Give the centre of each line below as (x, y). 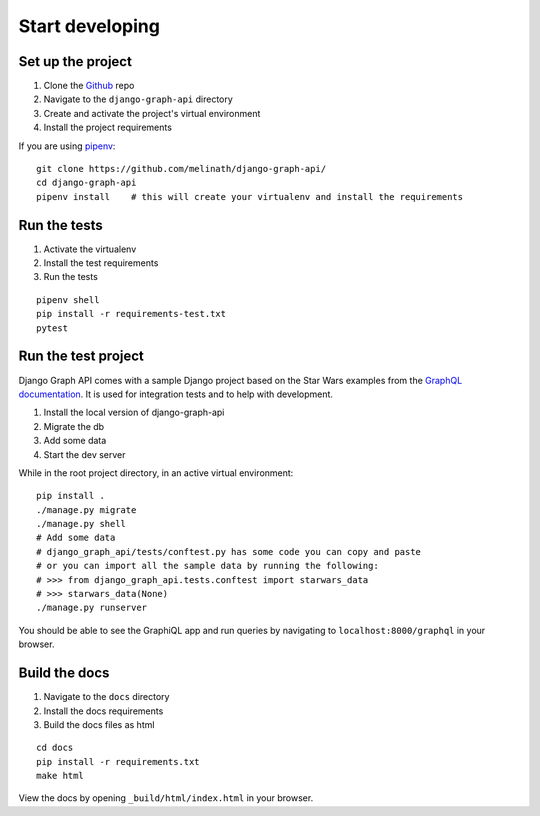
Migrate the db (74, 426)
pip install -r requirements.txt (118, 761)
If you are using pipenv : (67, 146)
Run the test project (81, 356)
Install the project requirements (107, 127)
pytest (52, 328)
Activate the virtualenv (90, 249)
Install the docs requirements (103, 711)
